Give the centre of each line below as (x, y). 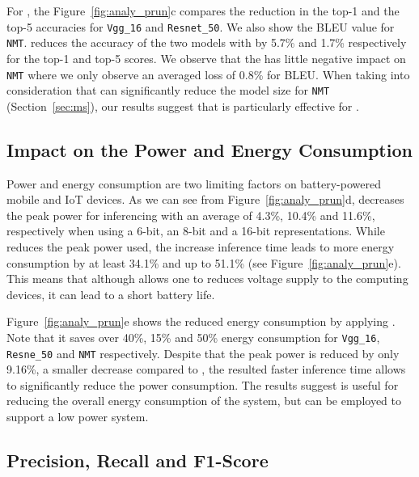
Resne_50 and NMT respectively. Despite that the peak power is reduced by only (203, 353)
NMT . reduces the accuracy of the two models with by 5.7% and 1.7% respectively (207, 42)
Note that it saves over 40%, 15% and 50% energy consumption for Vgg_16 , (193, 337)
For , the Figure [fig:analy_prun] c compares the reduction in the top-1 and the (203, 11)
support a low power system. (78, 417)
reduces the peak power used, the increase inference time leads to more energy (201, 246)
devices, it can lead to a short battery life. (111, 294)
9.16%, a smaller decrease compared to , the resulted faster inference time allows (206, 369)
